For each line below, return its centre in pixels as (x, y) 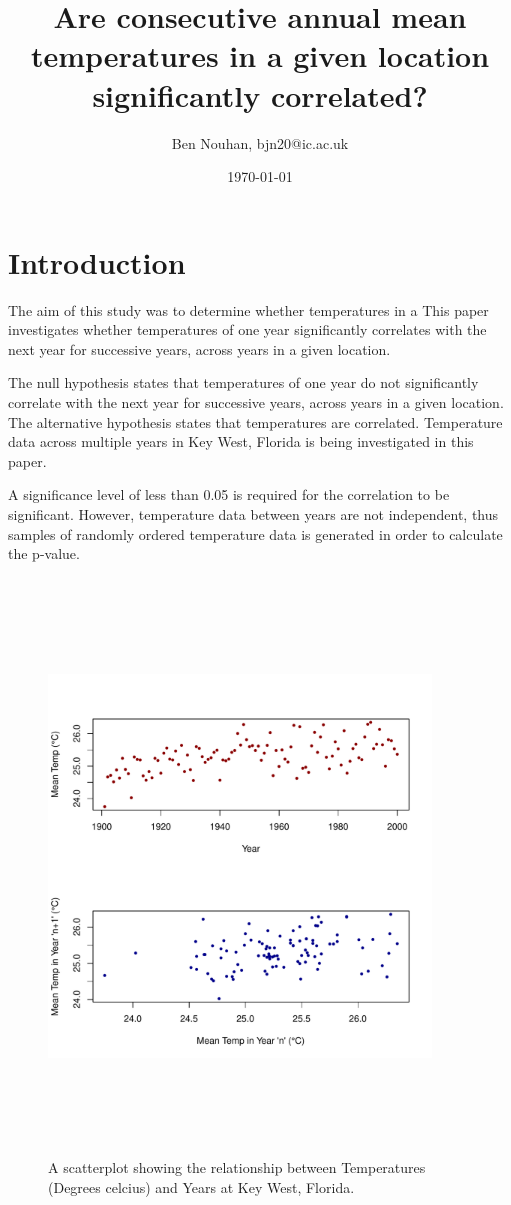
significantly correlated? (260, 94)
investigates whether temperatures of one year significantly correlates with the (247, 329)
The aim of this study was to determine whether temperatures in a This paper (248, 309)
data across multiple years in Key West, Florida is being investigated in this (241, 441)
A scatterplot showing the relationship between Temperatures (237, 1167)
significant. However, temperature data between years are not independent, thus (253, 513)
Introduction (97, 261)
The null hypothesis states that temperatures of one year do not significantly (243, 382)
